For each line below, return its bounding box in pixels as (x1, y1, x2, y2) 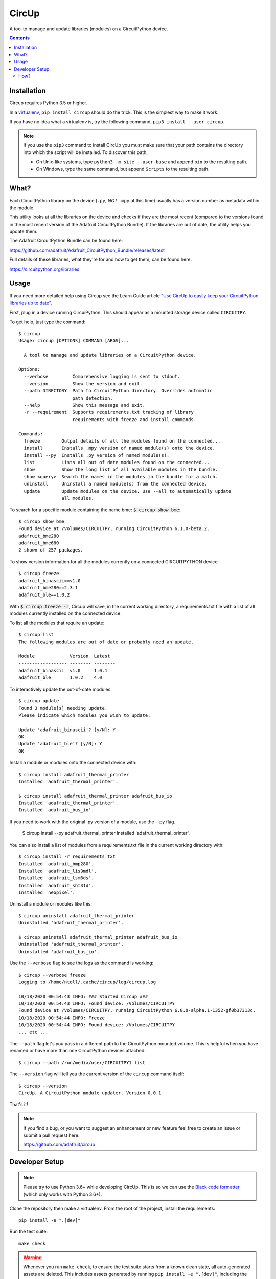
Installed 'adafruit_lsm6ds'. (18, 875, 95, 881)
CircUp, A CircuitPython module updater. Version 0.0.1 (18, 1090, 162, 1096)
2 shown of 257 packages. (18, 547, 84, 553)
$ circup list (18, 632, 54, 637)
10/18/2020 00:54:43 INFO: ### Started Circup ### (18, 993, 148, 999)
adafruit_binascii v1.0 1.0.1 (18, 668, 108, 673)
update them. (9, 228, 38, 234)
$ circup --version (18, 1083, 67, 1089)
